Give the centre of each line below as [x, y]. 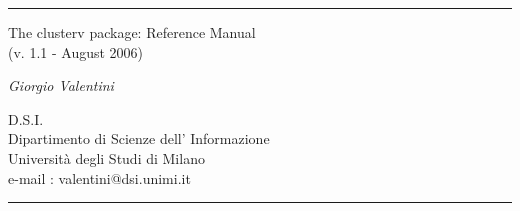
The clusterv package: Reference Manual [132, 32]
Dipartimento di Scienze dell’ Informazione [139, 138]
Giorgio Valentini [61, 85]
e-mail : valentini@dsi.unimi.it [99, 177]
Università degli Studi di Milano [106, 157]
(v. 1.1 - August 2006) [76, 51]
